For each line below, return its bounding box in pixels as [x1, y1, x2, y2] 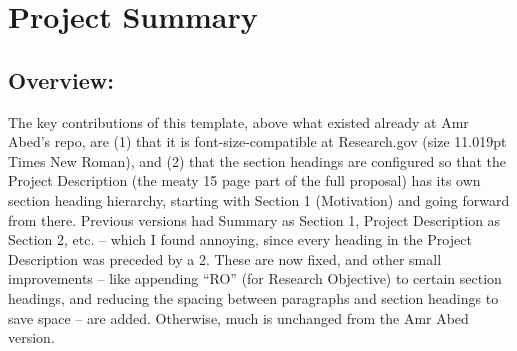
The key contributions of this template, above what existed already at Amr [8, 111, 469, 132]
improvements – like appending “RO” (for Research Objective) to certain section [8, 268, 502, 289]
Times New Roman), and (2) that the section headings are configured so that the [8, 150, 506, 171]
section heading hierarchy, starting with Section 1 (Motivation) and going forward [8, 189, 510, 210]
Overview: [8, 64, 114, 95]
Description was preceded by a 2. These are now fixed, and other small [8, 248, 442, 269]
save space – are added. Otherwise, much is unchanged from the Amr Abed [8, 307, 469, 328]
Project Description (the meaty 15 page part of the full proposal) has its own [8, 170, 481, 191]
